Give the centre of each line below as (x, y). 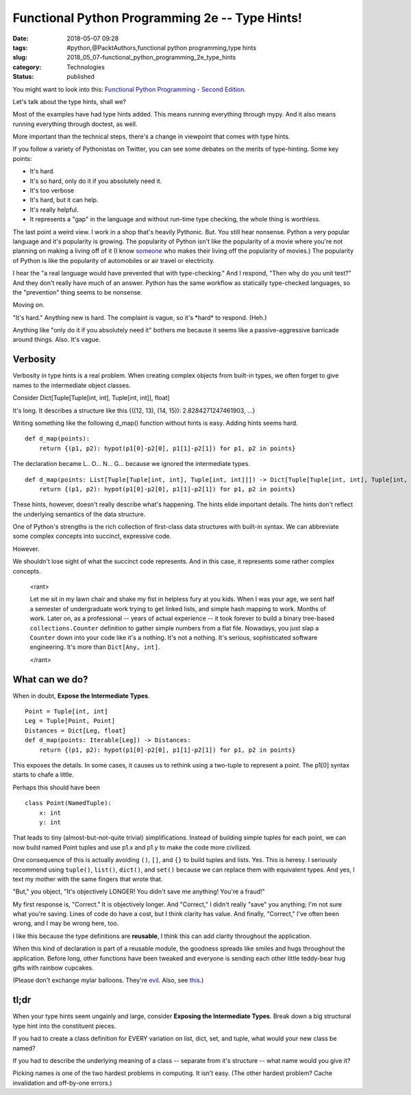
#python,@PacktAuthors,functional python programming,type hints (162, 47)
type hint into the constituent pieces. (64, 1026)
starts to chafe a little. (43, 775)
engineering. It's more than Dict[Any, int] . (95, 647)
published (81, 77)
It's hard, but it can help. (64, 200)
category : (27, 67)
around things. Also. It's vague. (57, 340)
